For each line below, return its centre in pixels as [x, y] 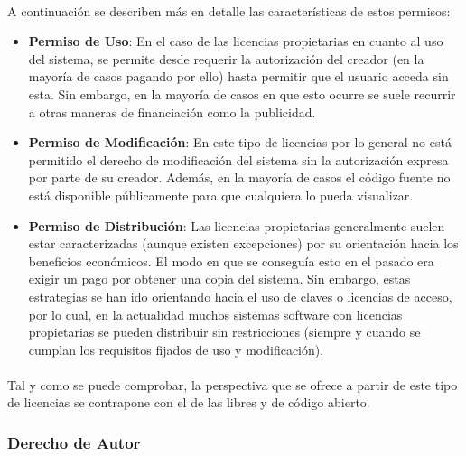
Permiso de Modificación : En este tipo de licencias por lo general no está [240, 142]
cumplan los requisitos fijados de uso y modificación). [176, 349]
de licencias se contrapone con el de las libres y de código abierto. [189, 402]
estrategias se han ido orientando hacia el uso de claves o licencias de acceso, [240, 296]
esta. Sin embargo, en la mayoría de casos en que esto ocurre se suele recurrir [242, 93]
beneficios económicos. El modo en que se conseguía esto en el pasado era [231, 261]
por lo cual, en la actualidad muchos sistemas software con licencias [215, 314]
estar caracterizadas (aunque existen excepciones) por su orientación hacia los [243, 243]
